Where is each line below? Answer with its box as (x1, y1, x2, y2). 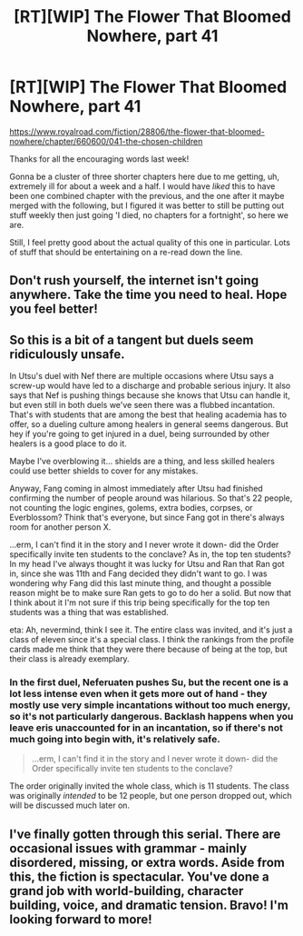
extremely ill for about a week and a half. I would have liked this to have (9, 180, 276, 192)
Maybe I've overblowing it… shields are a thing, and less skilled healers (9, 456, 275, 467)
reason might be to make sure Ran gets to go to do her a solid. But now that (9, 588, 292, 599)
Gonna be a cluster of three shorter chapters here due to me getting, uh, (9, 171, 279, 182)
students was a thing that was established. (9, 607, 170, 618)
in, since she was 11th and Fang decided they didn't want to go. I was (9, 568, 268, 579)
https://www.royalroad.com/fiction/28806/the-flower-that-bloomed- (9, 125, 265, 137)
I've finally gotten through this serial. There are (9, 826, 281, 841)
